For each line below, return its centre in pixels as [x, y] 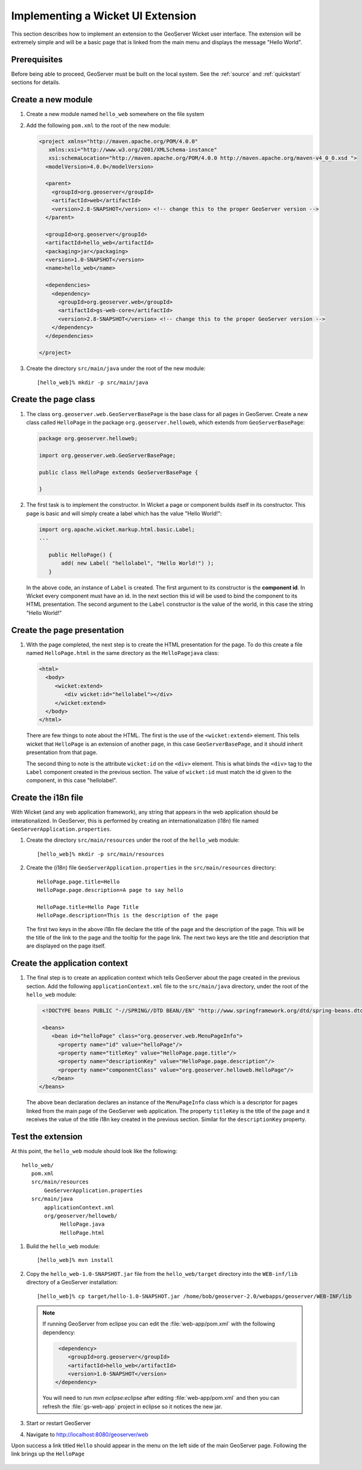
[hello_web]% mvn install [75, 1260]
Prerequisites [37, 60]
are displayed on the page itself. [66, 946]
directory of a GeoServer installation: [72, 1283]
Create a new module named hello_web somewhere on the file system [115, 114]
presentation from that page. [62, 752]
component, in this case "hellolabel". [72, 781]
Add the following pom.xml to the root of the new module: [98, 125]
